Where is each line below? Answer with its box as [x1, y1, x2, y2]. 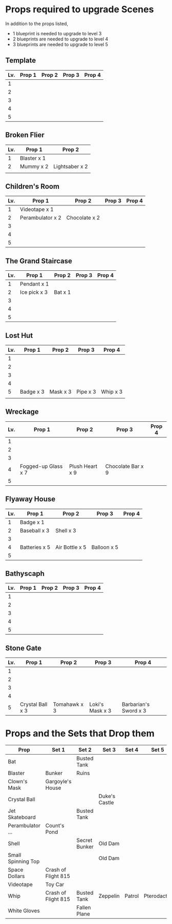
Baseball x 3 [19, 527, 50, 534]
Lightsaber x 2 [53, 163, 88, 170]
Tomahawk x [53, 701, 83, 708]
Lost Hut [5, 331, 33, 340]
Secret [76, 837, 93, 844]
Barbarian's [122, 701, 150, 708]
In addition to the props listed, [5, 20, 68, 27]
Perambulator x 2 [19, 214, 61, 221]
